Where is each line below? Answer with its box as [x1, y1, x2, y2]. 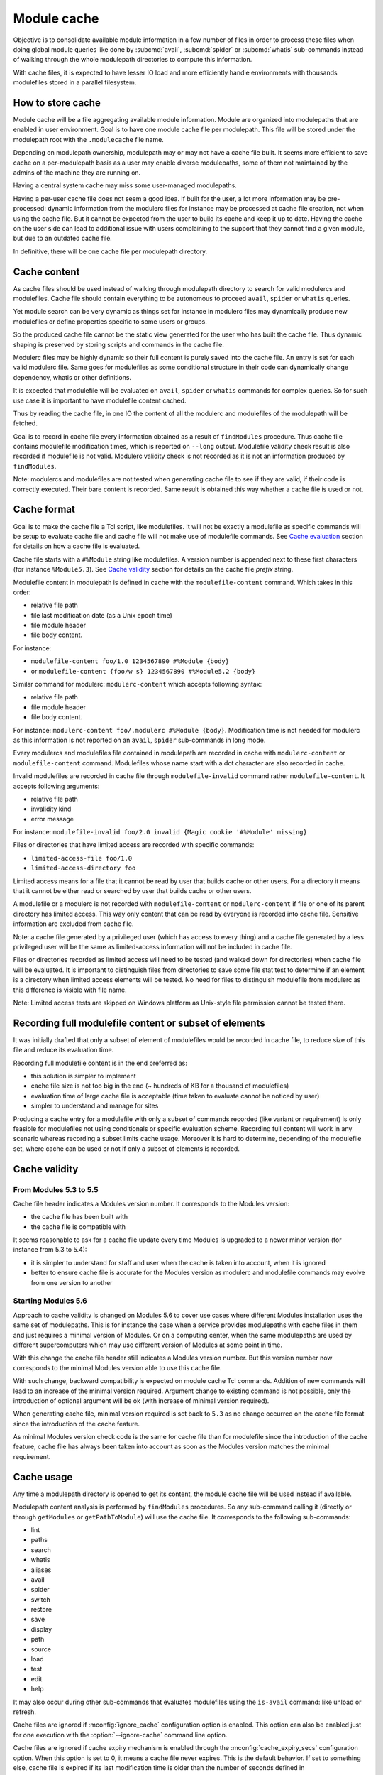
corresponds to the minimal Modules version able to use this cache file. [13, 1363, 222, 1372]
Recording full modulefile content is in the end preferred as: [13, 1059, 187, 1067]
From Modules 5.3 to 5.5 [13, 1184, 99, 1194]
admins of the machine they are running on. [13, 168, 141, 177]
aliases [30, 1566, 52, 1574]
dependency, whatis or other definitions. [13, 373, 131, 381]
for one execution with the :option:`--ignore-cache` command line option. [13, 1730, 228, 1739]
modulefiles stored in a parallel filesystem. [13, 78, 137, 87]
